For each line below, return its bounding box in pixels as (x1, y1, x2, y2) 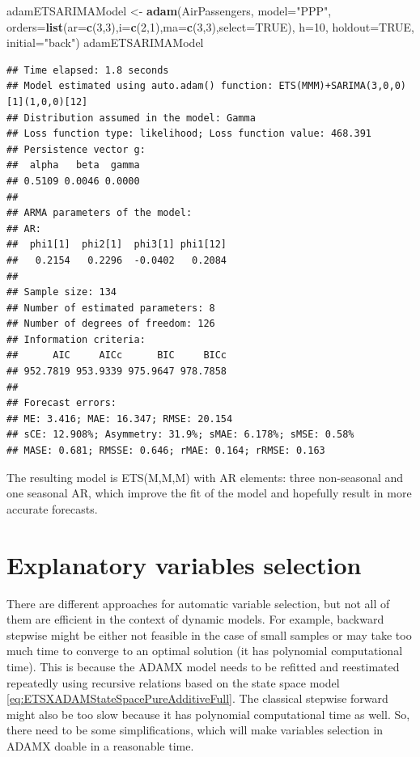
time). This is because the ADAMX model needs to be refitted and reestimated (6, 658, 400, 675)
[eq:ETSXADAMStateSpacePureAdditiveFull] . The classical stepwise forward (6, 690, 388, 707)
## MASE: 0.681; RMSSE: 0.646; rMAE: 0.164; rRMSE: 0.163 (6, 445, 325, 457)
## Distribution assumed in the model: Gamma (6, 112, 256, 124)
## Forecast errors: (6, 397, 117, 409)
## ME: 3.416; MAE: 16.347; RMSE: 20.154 (6, 412, 233, 425)
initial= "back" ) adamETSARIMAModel (6, 34, 204, 51)
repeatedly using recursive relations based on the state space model (6, 674, 340, 691)
